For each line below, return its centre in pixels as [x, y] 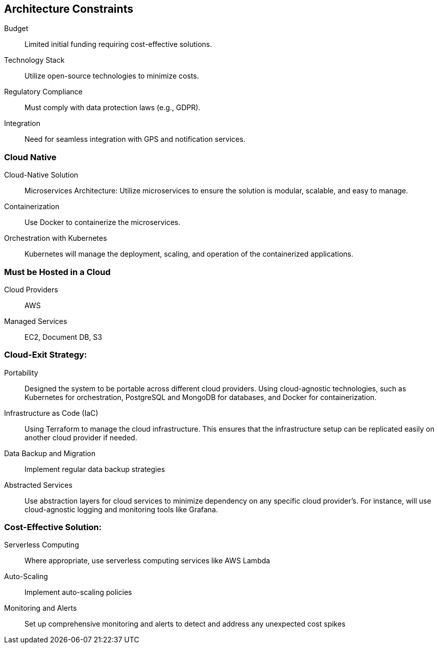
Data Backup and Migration [50, 453]
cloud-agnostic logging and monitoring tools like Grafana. [121, 509]
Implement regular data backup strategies [95, 469]
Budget [16, 29]
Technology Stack [34, 60]
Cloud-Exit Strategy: [46, 355]
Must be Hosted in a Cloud [57, 272]
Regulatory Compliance [43, 92]
